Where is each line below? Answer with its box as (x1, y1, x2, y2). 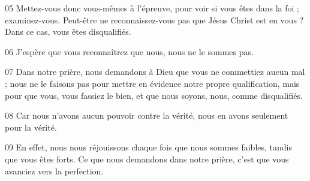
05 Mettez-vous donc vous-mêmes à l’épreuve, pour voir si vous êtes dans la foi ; (5, 2, 299, 14)
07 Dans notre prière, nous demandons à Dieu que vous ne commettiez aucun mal (5, 65, 305, 78)
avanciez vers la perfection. (5, 164, 104, 177)
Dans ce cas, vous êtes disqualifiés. (5, 25, 131, 38)
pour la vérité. (5, 120, 57, 133)
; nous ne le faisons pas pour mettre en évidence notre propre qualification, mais (5, 77, 300, 89)
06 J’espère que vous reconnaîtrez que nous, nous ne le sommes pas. (5, 45, 254, 58)
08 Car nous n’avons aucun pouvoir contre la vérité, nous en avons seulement (5, 109, 288, 122)
